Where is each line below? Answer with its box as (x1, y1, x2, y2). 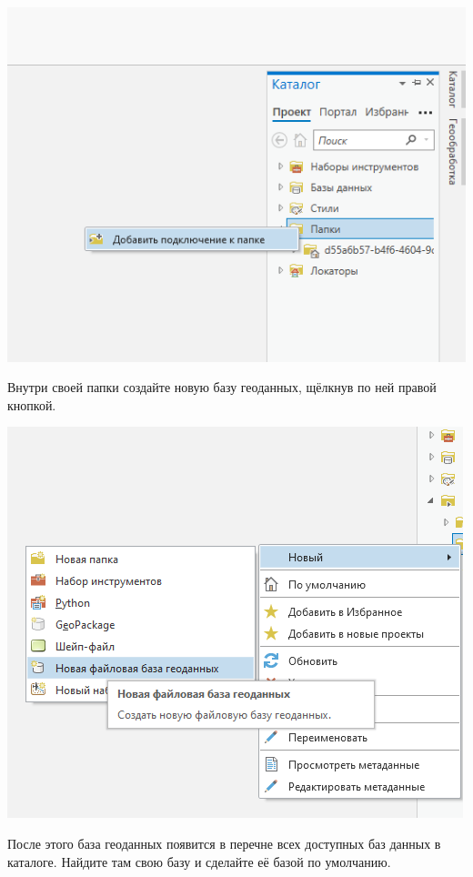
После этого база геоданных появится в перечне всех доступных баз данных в (7, 834, 441, 853)
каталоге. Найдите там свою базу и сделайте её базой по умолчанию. (7, 852, 391, 871)
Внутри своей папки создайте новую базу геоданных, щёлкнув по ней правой (7, 378, 437, 397)
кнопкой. (7, 395, 56, 414)
